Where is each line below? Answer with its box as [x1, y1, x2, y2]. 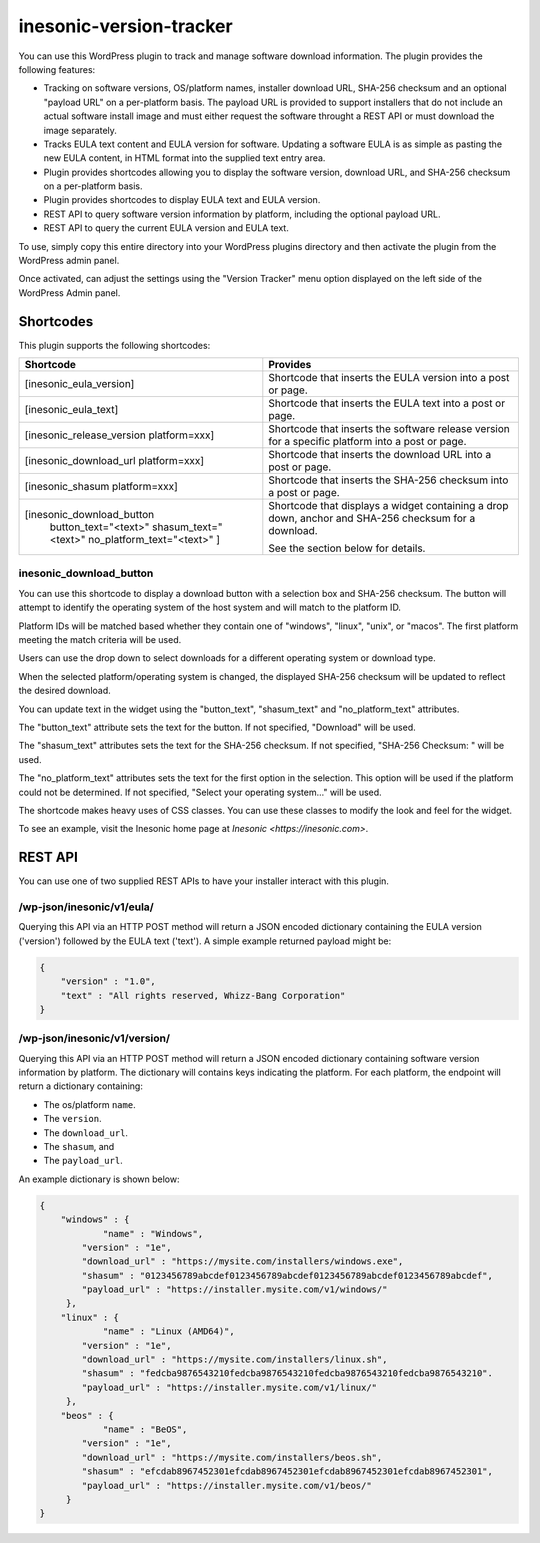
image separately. [43, 124, 117, 136]
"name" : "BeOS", [102, 1424, 188, 1435]
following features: [18, 63, 96, 75]
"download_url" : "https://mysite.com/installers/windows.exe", [81, 1256, 404, 1267]
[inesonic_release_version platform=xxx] [24, 428, 215, 442]
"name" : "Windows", [102, 1228, 204, 1239]
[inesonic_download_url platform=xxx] [24, 454, 205, 468]
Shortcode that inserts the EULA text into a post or [268, 396, 505, 410]
